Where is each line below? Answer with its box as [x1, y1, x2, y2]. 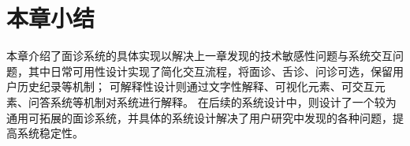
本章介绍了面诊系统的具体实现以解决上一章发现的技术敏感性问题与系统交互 [6, 47, 393, 64]
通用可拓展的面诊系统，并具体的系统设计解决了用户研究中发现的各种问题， [6, 109, 393, 125]
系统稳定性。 [17, 125, 84, 141]
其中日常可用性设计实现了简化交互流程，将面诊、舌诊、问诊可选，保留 [28, 62, 393, 79]
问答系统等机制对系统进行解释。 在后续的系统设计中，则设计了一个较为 [28, 93, 397, 110]
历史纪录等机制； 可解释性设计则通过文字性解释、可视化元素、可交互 [17, 78, 375, 95]
